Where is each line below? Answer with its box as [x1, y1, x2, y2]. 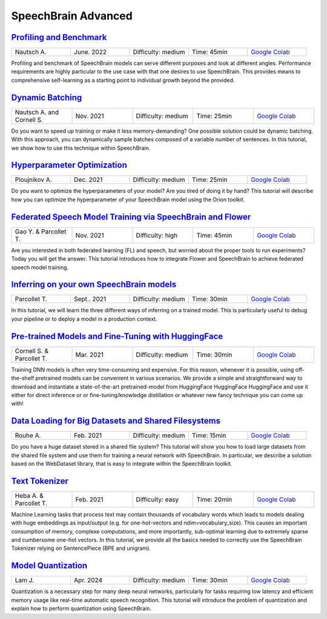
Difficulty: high [136, 231, 178, 239]
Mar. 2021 [75, 350, 104, 359]
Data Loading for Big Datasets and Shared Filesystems [11, 416, 221, 426]
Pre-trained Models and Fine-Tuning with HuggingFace [11, 331, 223, 341]
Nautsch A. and [15, 108, 59, 116]
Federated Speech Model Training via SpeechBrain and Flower [11, 212, 251, 222]
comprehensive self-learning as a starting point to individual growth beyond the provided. [11, 76, 235, 84]
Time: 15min [191, 431, 226, 440]
